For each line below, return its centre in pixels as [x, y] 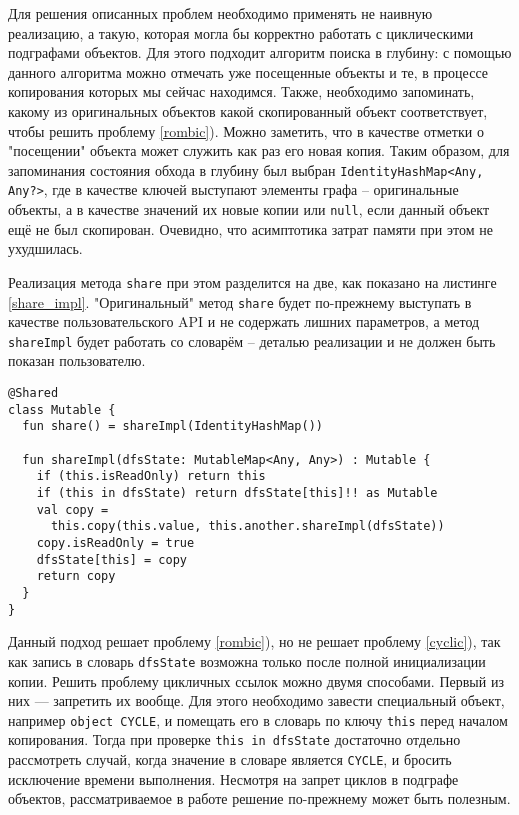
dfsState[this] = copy [111, 559]
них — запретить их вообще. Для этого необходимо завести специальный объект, [256, 700]
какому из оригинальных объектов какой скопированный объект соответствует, [248, 110]
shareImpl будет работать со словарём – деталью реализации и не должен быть [252, 340]
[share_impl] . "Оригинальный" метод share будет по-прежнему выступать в [240, 301]
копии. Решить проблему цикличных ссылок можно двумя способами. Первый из [256, 680]
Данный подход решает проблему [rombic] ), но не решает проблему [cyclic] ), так [254, 641]
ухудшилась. [45, 248]
